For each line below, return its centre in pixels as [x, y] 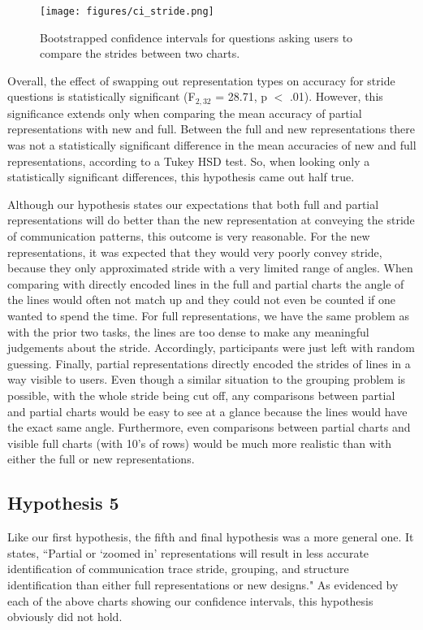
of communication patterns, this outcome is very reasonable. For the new [189, 236]
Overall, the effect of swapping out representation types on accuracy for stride [201, 80]
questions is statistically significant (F [101, 96]
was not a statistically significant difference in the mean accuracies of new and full [212, 145]
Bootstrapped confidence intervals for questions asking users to [196, 37]
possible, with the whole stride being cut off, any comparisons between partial [201, 395]
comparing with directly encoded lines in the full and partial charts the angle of [206, 283]
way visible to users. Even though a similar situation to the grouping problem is [207, 379]
